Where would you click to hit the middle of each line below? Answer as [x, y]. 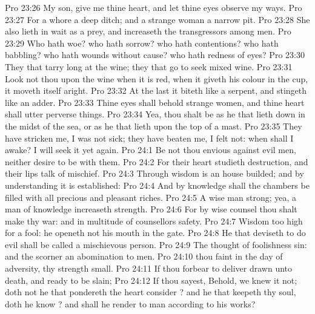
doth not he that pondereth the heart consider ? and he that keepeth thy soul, [151, 292]
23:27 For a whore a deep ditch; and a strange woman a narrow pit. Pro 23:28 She [157, 19]
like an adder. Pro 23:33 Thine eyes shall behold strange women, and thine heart [155, 102]
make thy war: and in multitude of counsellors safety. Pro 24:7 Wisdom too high [154, 221]
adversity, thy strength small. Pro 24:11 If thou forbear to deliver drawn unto [149, 268]
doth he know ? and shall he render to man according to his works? [130, 303]
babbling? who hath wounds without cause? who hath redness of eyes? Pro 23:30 [155, 55]
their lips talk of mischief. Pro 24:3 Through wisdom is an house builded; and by [154, 173]
